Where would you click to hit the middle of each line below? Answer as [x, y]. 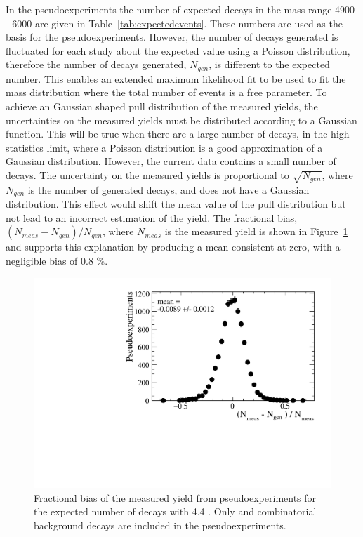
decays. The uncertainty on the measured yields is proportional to [147, 174]
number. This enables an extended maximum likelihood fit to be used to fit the [176, 78]
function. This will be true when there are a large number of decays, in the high [178, 134]
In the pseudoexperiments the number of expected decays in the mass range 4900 [180, 9]
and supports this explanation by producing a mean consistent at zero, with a [173, 247]
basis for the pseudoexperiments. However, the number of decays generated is [172, 37]
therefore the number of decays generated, [96, 64]
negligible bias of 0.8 [49, 260]
